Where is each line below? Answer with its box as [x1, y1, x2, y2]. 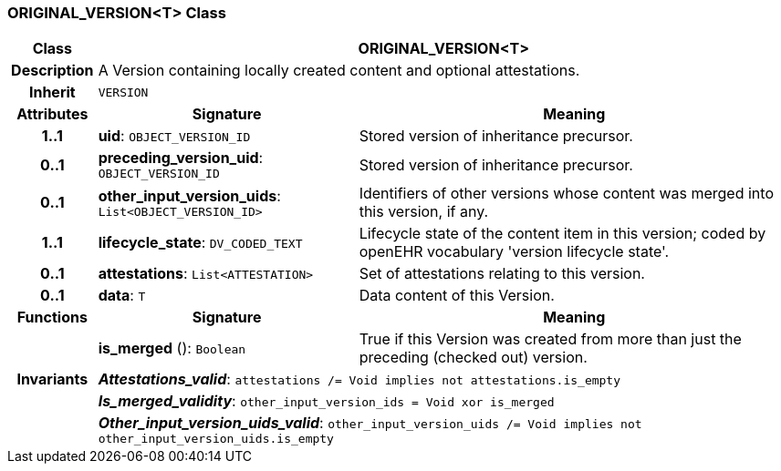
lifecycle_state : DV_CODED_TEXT [98, 233, 303, 252]
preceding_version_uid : [98, 148, 264, 168]
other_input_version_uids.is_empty [98, 432, 334, 446]
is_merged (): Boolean [98, 339, 246, 358]
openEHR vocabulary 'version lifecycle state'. [359, 242, 670, 261]
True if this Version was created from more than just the [359, 330, 742, 349]
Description [11, 61, 94, 80]
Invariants [16, 370, 89, 389]
